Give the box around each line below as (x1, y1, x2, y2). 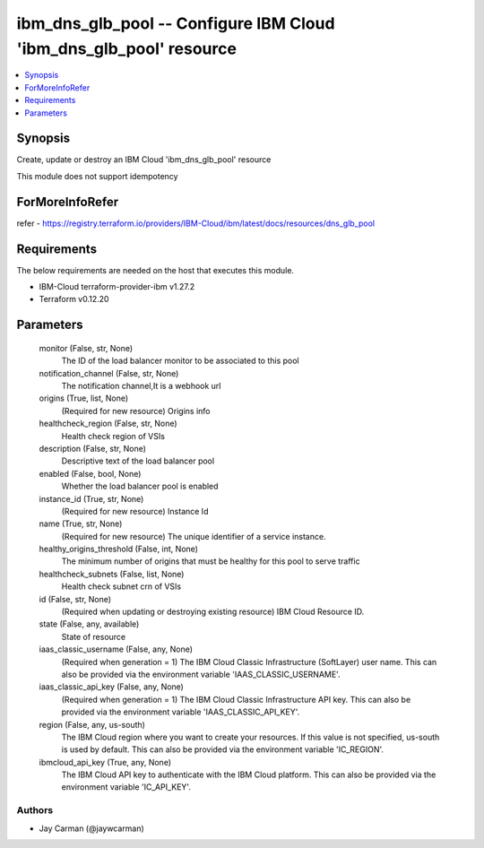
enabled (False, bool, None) (39, 468, 142, 479)
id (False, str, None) (39, 593, 112, 604)
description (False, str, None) (39, 443, 147, 454)
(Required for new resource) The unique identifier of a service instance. (61, 531, 326, 541)
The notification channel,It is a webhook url (61, 380, 221, 391)
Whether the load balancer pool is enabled (61, 480, 219, 492)
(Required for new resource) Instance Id (61, 506, 209, 516)
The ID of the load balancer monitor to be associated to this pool (61, 355, 299, 367)
